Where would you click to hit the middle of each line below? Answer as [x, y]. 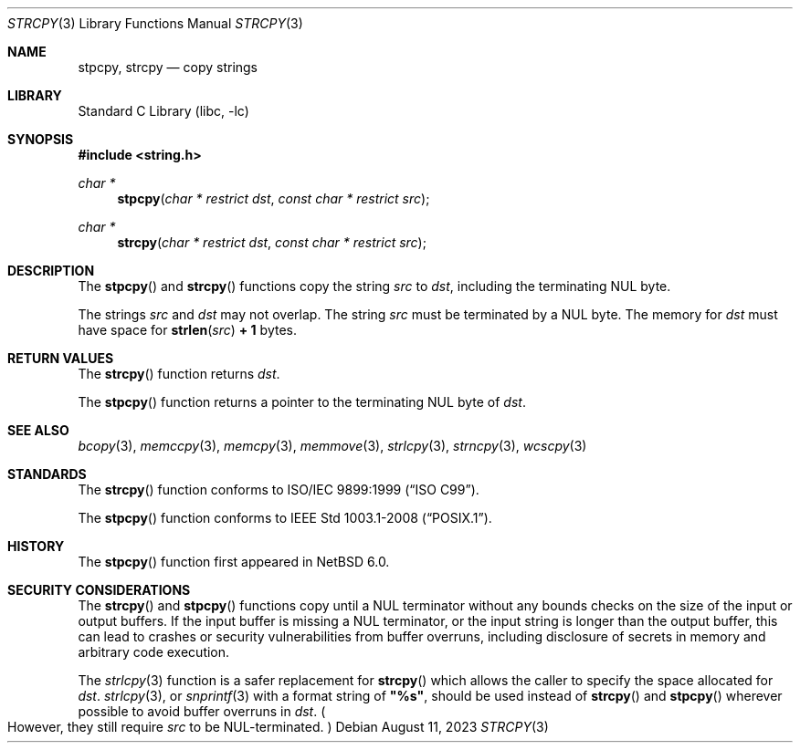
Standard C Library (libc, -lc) [163, 111]
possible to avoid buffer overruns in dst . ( [202, 711]
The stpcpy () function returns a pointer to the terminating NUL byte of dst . [302, 402]
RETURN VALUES [61, 358]
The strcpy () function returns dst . [179, 374]
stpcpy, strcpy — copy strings [168, 67]
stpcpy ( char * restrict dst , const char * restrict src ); [274, 198]
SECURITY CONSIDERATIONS [99, 590]
